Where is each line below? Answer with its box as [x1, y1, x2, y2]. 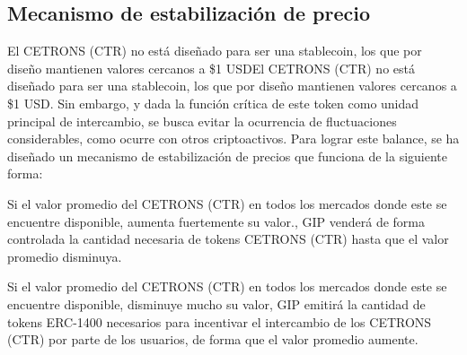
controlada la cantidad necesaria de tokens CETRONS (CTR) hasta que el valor [7, 229, 449, 248]
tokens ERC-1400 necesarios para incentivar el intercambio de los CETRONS [7, 312, 432, 331]
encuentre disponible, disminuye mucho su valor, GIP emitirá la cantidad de [7, 294, 426, 313]
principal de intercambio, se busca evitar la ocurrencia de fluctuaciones [7, 111, 397, 130]
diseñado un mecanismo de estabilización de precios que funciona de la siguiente [7, 146, 448, 165]
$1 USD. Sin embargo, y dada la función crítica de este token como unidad [7, 93, 419, 112]
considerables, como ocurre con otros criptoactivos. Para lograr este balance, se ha [7, 129, 460, 148]
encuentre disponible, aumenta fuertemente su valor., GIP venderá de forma [7, 212, 425, 230]
